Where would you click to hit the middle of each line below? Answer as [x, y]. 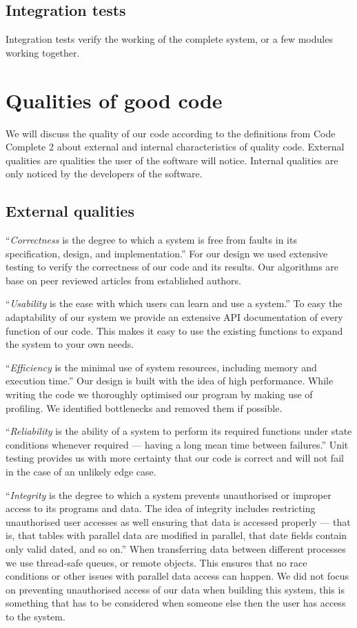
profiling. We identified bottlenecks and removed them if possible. [144, 408]
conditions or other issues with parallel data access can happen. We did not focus [177, 576]
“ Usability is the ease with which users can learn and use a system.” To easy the [174, 303]
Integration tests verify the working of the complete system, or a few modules [169, 39]
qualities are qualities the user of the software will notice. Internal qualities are [172, 160]
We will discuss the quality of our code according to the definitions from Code [171, 133]
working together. [43, 52]
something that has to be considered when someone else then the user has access [176, 603]
